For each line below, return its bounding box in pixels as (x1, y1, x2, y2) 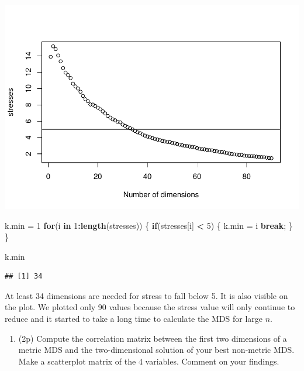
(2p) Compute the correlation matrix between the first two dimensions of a (18, 332, 287, 344)
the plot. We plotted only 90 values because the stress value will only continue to (5, 301, 295, 313)
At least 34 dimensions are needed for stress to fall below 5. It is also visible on (5, 289, 288, 301)
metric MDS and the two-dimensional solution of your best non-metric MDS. (18, 343, 295, 356)
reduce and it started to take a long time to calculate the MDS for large (5, 312, 263, 325)
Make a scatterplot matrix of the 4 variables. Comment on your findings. (18, 355, 279, 367)
